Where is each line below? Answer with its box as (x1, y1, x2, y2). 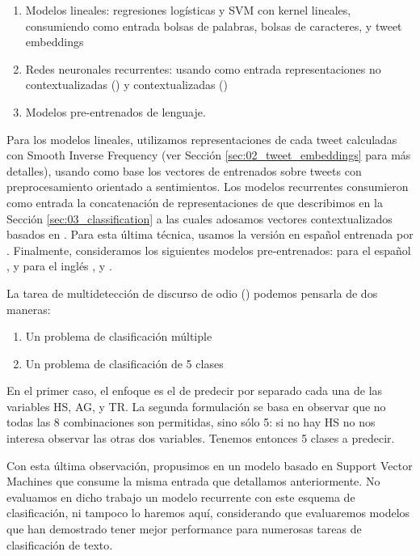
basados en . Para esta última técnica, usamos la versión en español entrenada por (6, 226, 414, 243)
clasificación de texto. (6, 536, 113, 553)
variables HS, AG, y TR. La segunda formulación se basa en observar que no (6, 397, 386, 414)
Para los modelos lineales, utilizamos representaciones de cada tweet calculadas (6, 130, 397, 147)
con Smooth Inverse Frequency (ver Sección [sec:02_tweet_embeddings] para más (6, 146, 411, 163)
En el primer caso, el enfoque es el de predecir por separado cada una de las (6, 382, 383, 399)
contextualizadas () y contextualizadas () (25, 76, 229, 93)
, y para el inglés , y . (6, 257, 112, 274)
